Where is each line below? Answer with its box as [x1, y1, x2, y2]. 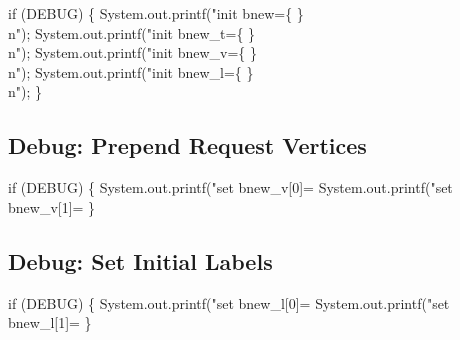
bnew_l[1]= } [8, 312, 92, 333]
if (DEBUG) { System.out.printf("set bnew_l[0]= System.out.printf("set [8, 292, 450, 313]
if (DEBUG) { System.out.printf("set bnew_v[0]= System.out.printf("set [8, 177, 453, 198]
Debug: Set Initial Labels [8, 245, 273, 276]
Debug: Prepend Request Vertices [8, 130, 367, 161]
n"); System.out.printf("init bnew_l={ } [8, 61, 254, 82]
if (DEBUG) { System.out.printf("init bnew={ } [8, 3, 304, 23]
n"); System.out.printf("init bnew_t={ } [8, 22, 256, 43]
